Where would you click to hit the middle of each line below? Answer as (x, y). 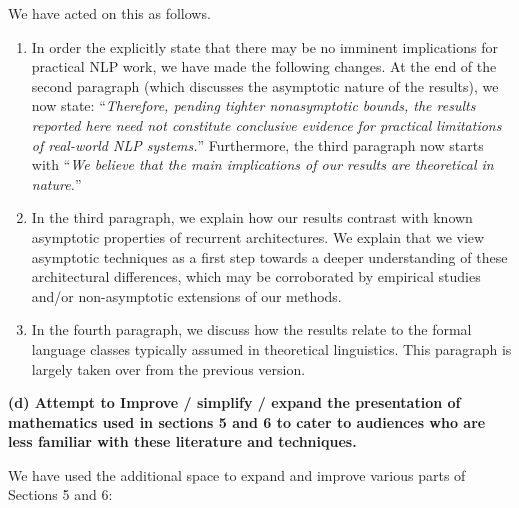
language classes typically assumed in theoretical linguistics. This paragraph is (271, 348)
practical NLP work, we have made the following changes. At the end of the (264, 66)
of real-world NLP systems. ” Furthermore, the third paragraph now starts (257, 144)
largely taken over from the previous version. (168, 368)
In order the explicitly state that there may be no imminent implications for (264, 46)
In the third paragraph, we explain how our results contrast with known (252, 217)
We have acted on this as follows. (109, 13)
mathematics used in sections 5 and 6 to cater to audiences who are (247, 421)
